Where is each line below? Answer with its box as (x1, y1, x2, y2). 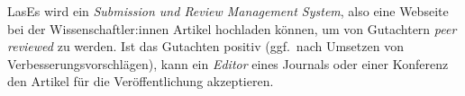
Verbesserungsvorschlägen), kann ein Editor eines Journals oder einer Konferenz (7, 54, 449, 73)
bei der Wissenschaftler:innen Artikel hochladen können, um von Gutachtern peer (7, 19, 457, 38)
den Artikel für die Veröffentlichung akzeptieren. (7, 72, 274, 91)
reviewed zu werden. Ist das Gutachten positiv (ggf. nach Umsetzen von (7, 37, 404, 56)
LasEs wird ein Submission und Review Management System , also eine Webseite (7, 2, 449, 20)
